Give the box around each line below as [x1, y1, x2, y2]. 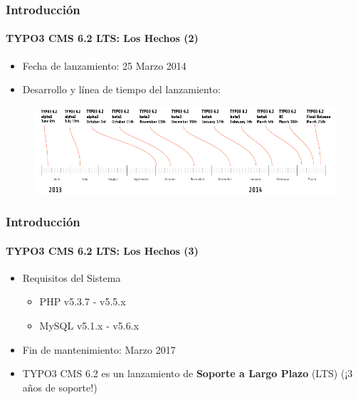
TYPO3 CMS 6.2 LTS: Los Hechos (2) [6, 31, 199, 46]
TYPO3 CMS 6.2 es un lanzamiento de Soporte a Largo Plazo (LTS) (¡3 [22, 366, 353, 381]
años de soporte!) [22, 379, 98, 394]
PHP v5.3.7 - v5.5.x [39, 294, 126, 309]
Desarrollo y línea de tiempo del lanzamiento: [22, 82, 221, 97]
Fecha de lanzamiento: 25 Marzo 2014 [22, 58, 186, 73]
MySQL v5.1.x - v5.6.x [39, 317, 139, 332]
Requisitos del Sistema [22, 270, 121, 285]
